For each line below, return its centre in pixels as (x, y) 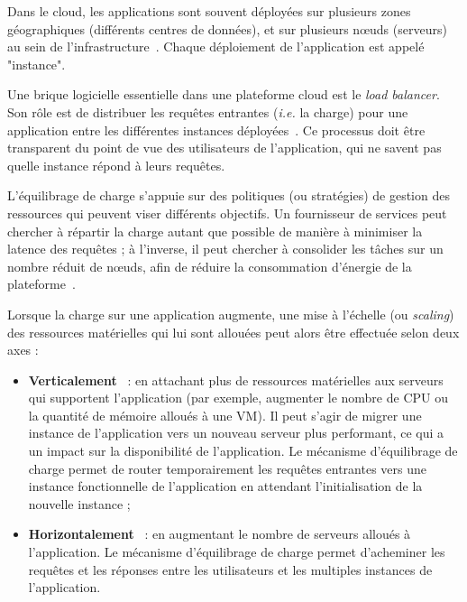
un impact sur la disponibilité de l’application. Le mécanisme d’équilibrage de (243, 451)
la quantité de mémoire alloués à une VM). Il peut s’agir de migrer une (225, 415)
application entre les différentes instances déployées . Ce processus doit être (216, 130)
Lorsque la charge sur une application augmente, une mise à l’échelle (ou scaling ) (231, 314)
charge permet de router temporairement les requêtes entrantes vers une (228, 468)
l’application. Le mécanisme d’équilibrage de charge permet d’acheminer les (237, 552)
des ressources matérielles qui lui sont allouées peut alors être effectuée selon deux (233, 332)
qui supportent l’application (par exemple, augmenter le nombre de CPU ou (238, 398)
